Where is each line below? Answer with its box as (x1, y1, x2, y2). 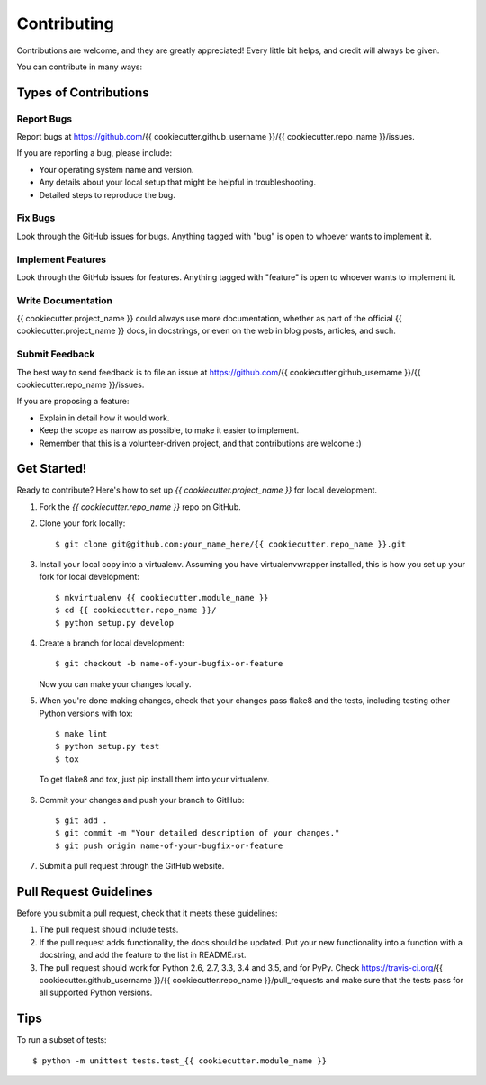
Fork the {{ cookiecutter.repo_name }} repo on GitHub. (39, 501, 242, 512)
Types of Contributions (16, 85, 149, 100)
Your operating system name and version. (39, 164, 194, 175)
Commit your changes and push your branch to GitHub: (39, 794, 245, 805)
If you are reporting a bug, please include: (16, 148, 173, 158)
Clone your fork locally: (39, 518, 126, 529)
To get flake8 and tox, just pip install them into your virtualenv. (39, 774, 270, 785)
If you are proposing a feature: (16, 396, 130, 407)
